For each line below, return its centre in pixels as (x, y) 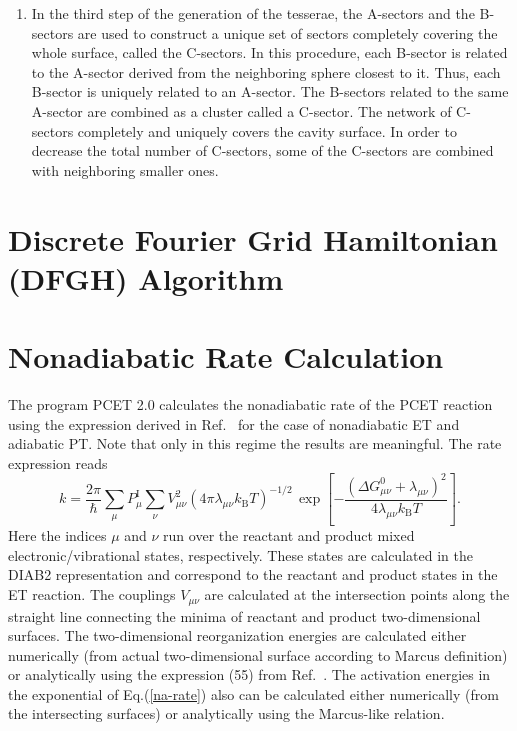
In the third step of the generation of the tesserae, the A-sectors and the (253, 13)
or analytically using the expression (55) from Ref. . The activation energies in (249, 674)
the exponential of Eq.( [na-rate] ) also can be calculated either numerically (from (253, 693)
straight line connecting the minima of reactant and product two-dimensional (244, 615)
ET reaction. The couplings (92, 594)
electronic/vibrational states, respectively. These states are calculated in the (240, 554)
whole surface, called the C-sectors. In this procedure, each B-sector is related (269, 52)
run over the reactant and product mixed (289, 535)
